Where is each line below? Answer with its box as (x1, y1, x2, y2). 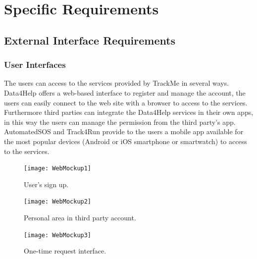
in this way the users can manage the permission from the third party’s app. (4, 116, 236, 127)
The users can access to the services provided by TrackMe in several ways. (4, 78, 229, 88)
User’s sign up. (24, 179, 69, 189)
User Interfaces (4, 58, 66, 71)
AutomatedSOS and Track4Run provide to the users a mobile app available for (4, 126, 244, 137)
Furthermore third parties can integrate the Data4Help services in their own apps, (4, 107, 254, 117)
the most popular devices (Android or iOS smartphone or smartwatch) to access (4, 136, 247, 146)
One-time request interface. (24, 246, 106, 256)
